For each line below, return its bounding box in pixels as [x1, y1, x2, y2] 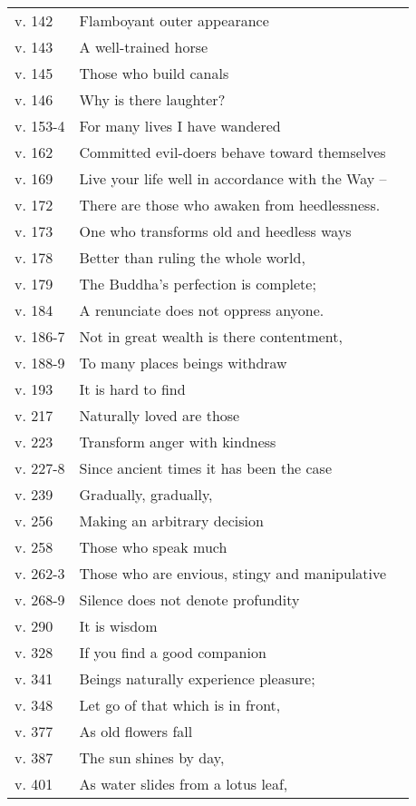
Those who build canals [79, 63, 229, 84]
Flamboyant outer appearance [79, 10, 269, 31]
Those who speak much [79, 536, 227, 557]
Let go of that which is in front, [79, 694, 281, 715]
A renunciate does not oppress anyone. [79, 300, 324, 320]
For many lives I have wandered [79, 115, 281, 136]
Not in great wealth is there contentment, [79, 326, 343, 347]
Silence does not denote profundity [79, 589, 300, 610]
